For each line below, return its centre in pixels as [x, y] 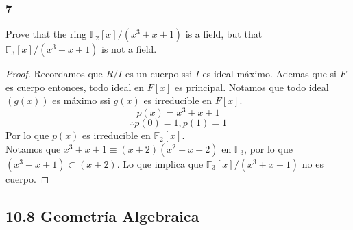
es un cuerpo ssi [159, 74]
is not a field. [129, 49]
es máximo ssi [81, 100]
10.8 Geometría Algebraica [102, 215]
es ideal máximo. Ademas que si [269, 74]
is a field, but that [224, 34]
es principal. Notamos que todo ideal [252, 87]
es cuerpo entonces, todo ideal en [75, 87]
